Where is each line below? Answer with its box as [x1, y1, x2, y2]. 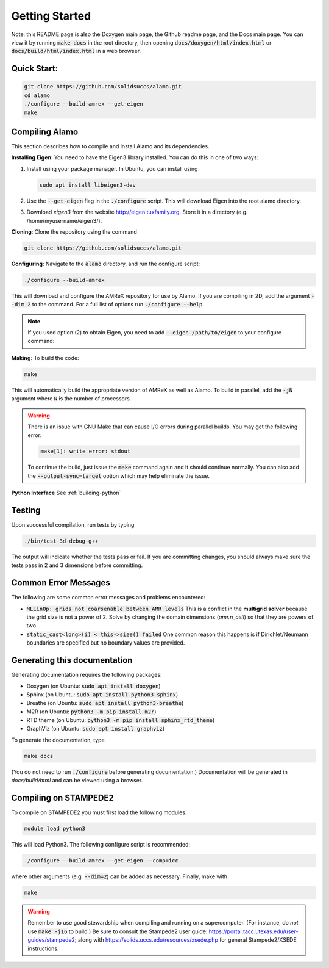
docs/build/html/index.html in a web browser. [11, 48, 141, 55]
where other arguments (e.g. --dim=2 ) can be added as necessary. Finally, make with [11, 873, 228, 880]
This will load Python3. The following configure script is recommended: [11, 841, 191, 848]
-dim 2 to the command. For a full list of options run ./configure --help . [11, 301, 204, 308]
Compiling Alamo [11, 126, 79, 137]
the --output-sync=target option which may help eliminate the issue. [27, 472, 210, 479]
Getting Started [11, 9, 91, 23]
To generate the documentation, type [11, 736, 105, 743]
